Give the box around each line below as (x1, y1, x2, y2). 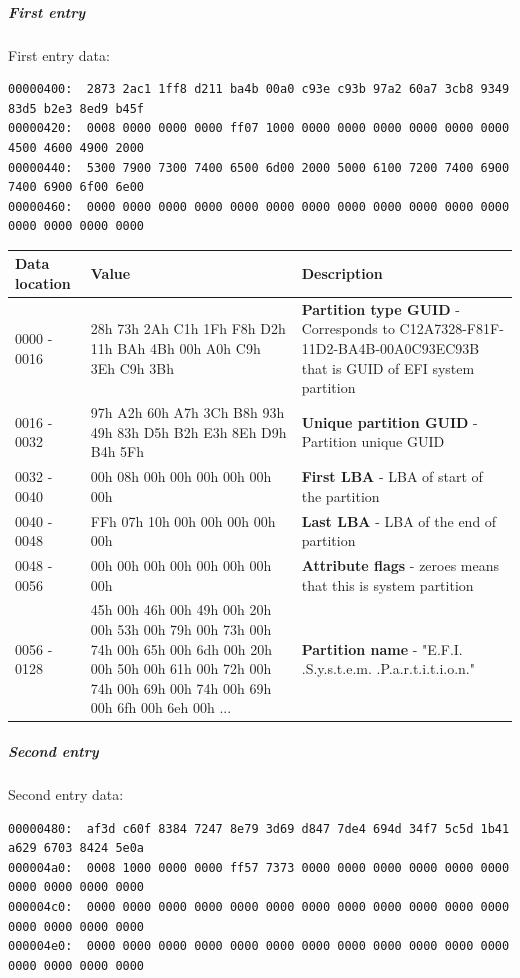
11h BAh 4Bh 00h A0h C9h (90, 338, 261, 359)
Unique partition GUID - (301, 411, 478, 432)
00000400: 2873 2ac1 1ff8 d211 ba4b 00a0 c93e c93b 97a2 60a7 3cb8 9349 (8, 82, 510, 97)
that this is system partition (301, 574, 474, 595)
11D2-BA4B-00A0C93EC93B (301, 338, 480, 359)
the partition (301, 485, 380, 506)
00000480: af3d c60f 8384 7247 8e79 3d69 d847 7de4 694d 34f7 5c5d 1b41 (8, 821, 510, 836)
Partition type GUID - (301, 298, 460, 319)
